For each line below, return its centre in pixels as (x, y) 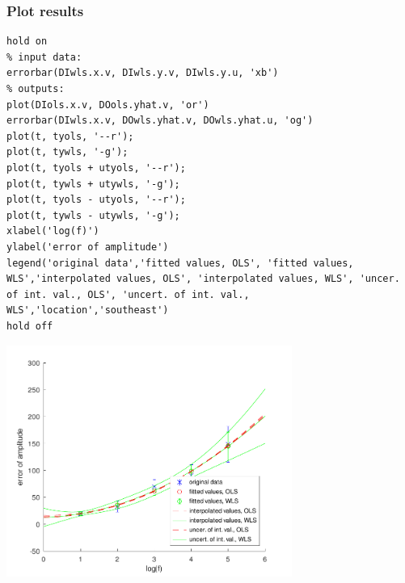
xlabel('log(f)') (53, 231)
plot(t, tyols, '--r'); (70, 136)
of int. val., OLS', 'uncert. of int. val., (128, 294)
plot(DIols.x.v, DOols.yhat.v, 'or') (108, 105)
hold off (30, 326)
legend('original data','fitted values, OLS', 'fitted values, (180, 263)
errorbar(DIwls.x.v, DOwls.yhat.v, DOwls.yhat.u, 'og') (160, 121)
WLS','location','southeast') (88, 310)
